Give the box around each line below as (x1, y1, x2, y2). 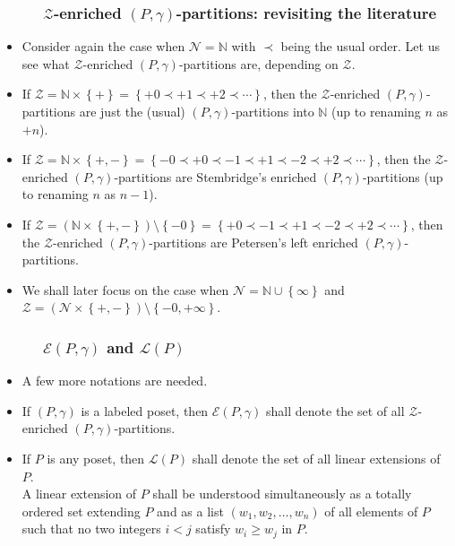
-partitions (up (362, 167, 443, 186)
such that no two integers (21, 519, 161, 538)
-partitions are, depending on (178, 54, 339, 73)
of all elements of (324, 501, 418, 520)
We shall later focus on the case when (21, 280, 229, 299)
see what (21, 54, 70, 73)
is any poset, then (47, 448, 145, 467)
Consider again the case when (21, 37, 185, 56)
